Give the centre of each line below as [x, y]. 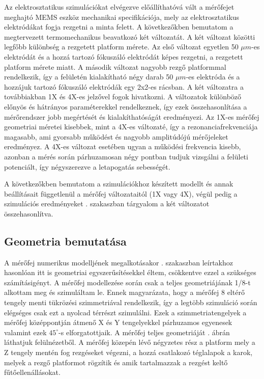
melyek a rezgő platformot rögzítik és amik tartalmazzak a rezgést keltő [116, 362]
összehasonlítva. [29, 213]
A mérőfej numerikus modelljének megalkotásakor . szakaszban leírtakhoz [119, 262]
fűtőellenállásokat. [32, 372]
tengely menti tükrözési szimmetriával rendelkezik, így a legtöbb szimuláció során [131, 302]
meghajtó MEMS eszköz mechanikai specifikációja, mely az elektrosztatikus [122, 17]
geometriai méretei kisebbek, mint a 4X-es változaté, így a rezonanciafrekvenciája [131, 127]
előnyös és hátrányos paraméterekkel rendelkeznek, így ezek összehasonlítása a [126, 106]
